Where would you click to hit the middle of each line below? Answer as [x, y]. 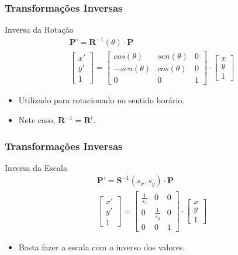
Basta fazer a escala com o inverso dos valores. [102, 247]
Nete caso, [37, 120]
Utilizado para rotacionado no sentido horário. [101, 100]
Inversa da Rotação [39, 29]
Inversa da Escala [36, 167]
